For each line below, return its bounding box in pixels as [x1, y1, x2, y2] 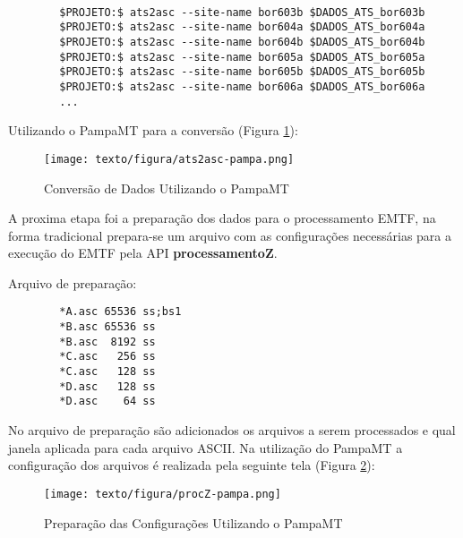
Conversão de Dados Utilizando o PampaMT [44, 178, 289, 197]
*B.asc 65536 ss [59, 320, 156, 334]
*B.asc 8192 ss [59, 335, 156, 348]
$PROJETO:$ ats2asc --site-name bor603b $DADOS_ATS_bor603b [59, 5, 425, 19]
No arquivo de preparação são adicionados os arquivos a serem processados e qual [8, 421, 456, 440]
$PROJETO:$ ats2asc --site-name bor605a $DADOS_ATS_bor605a [59, 50, 425, 64]
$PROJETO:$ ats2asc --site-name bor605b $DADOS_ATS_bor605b [59, 65, 425, 79]
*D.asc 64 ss [59, 395, 156, 408]
